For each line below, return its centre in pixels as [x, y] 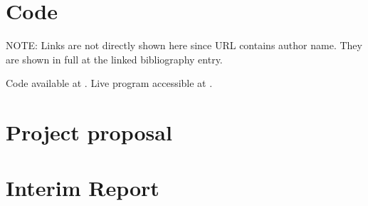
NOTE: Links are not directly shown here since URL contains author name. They [184, 45]
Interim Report [83, 188]
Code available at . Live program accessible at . [109, 83]
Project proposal [89, 132]
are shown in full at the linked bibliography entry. [114, 59]
